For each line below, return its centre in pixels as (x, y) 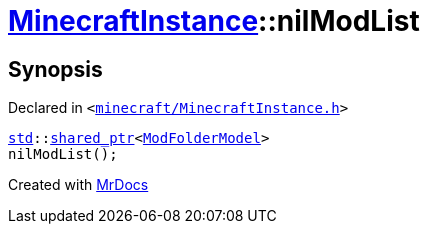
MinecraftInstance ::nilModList (214, 21)
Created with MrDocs (78, 185)
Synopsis (55, 69)
